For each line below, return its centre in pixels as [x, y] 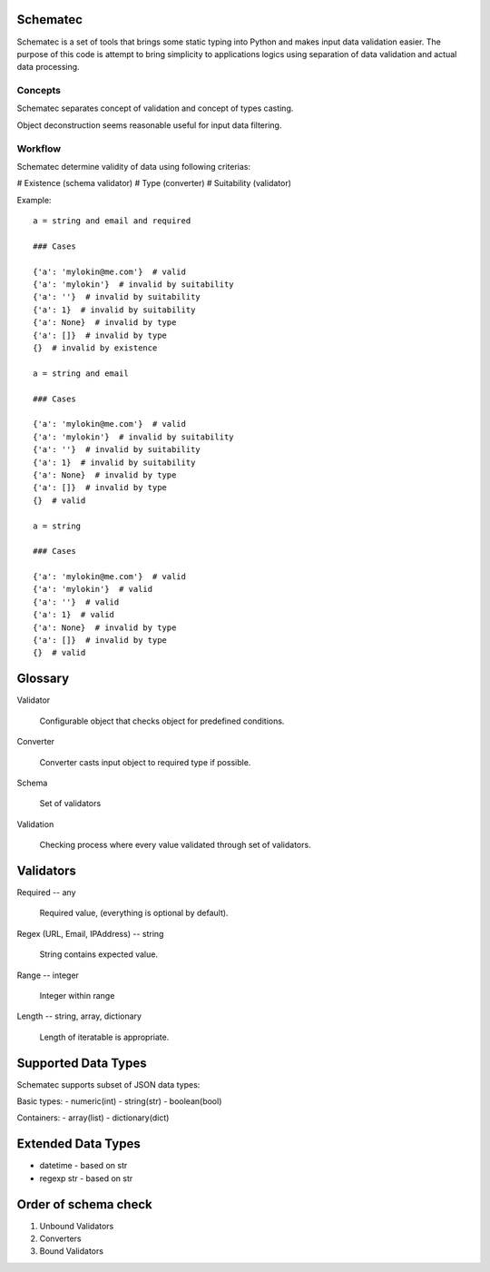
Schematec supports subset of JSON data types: [108, 1084]
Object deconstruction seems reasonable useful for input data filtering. [149, 125]
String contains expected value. [99, 954]
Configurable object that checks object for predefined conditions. [162, 721]
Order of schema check [85, 1204]
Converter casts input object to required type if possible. [145, 762]
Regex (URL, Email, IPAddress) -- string [90, 933]
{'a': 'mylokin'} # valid [93, 589]
